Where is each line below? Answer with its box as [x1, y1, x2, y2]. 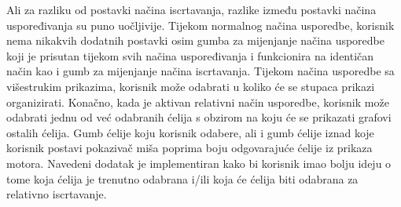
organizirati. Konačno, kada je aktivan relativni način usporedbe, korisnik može [6, 93, 389, 110]
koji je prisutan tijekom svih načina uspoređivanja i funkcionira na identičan [6, 47, 374, 64]
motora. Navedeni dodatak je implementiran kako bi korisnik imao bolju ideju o [6, 154, 392, 171]
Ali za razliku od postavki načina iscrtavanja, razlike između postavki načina [6, 2, 377, 17]
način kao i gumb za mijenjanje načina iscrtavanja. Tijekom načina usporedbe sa [6, 63, 395, 79]
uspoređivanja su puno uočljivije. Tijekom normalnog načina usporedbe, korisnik [6, 16, 395, 33]
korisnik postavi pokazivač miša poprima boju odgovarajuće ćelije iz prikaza [6, 140, 373, 156]
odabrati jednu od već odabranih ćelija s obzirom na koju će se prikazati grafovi [6, 109, 392, 125]
